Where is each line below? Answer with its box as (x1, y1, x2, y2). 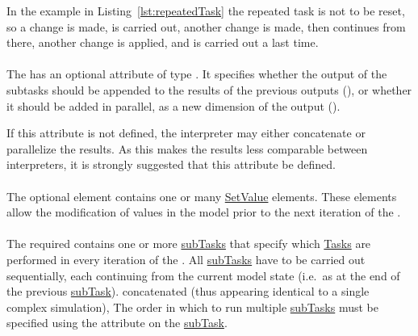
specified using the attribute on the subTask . (6, 314, 228, 331)
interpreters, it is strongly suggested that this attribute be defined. (6, 156, 336, 173)
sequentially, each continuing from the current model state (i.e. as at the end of (6, 267, 400, 283)
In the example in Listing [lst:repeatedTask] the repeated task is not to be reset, (6, 2, 405, 19)
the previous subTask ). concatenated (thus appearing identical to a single (6, 283, 370, 300)
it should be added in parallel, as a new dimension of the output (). (6, 97, 341, 114)
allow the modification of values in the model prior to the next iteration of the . (6, 204, 401, 220)
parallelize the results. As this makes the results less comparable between (6, 140, 368, 157)
